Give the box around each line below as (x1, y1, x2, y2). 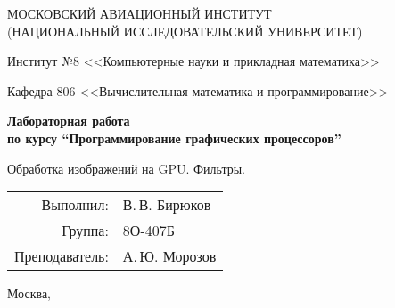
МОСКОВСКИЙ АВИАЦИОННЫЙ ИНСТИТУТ (7, 4, 272, 22)
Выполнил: (41, 194, 109, 215)
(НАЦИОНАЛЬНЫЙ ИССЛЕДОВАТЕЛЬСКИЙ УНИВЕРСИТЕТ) (7, 21, 363, 40)
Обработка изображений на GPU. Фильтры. (7, 158, 246, 177)
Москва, (7, 284, 51, 303)
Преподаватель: (14, 246, 109, 267)
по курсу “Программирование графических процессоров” (7, 128, 342, 147)
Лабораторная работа (7, 111, 130, 130)
